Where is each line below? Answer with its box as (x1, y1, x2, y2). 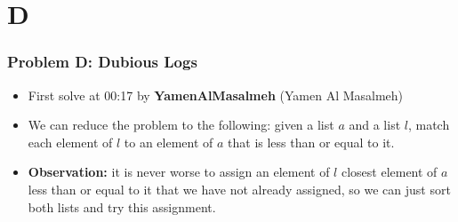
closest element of (341, 163, 438, 181)
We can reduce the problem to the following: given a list (28, 115, 334, 134)
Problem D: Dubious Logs (7, 51, 197, 73)
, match (407, 115, 450, 134)
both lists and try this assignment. (28, 197, 216, 216)
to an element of (124, 132, 213, 151)
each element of (28, 132, 113, 151)
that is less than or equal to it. (228, 132, 395, 151)
